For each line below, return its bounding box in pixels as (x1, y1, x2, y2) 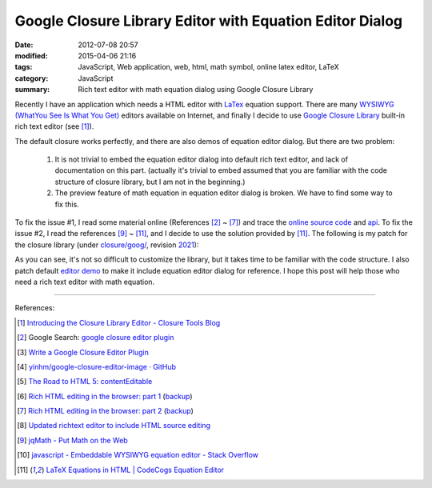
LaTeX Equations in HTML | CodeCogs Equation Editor (46, 465, 224, 474)
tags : (14, 62, 33, 72)
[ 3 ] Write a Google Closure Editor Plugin (17, 347, 150, 357)
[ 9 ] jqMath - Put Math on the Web (17, 435, 128, 445)
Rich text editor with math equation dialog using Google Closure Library (78, 85, 314, 94)
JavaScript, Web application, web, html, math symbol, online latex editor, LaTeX (78, 62, 339, 72)
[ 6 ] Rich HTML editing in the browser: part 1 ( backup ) (17, 391, 193, 401)
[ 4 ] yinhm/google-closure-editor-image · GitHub (17, 362, 176, 371)
